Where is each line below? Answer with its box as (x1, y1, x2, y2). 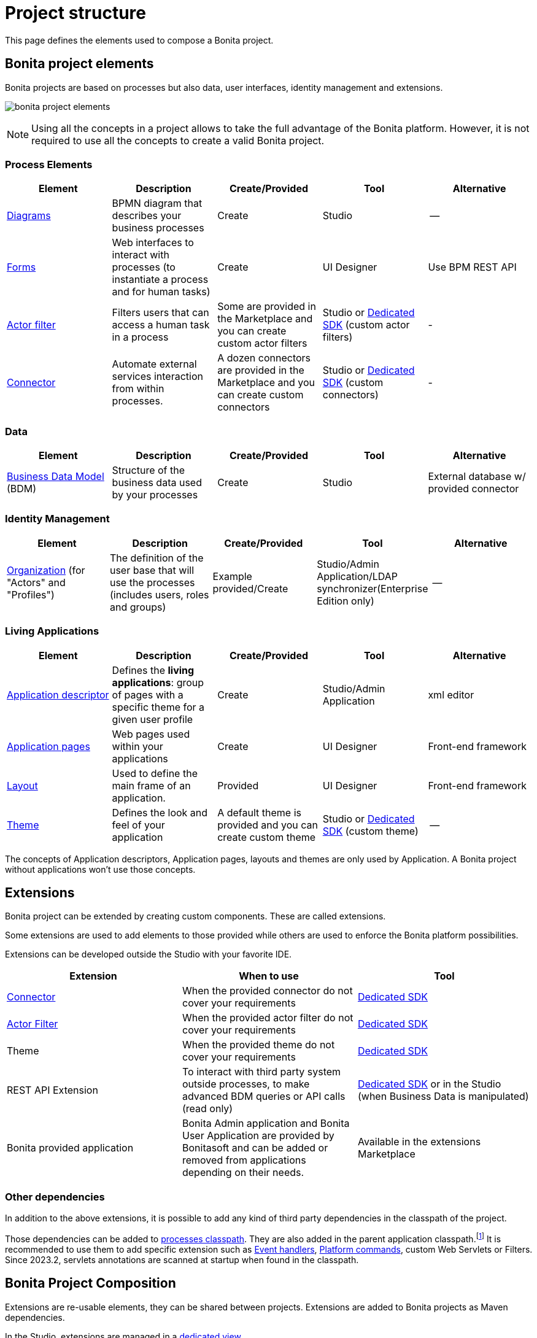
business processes (112, 222, 204, 234)
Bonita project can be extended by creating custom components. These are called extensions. (5, 911, 386, 922)
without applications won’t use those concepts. (5, 864, 196, 875)
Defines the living (112, 663, 195, 676)
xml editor (428, 688, 474, 701)
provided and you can (217, 818, 319, 831)
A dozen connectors (217, 352, 311, 365)
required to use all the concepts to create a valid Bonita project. (31, 134, 325, 147)
